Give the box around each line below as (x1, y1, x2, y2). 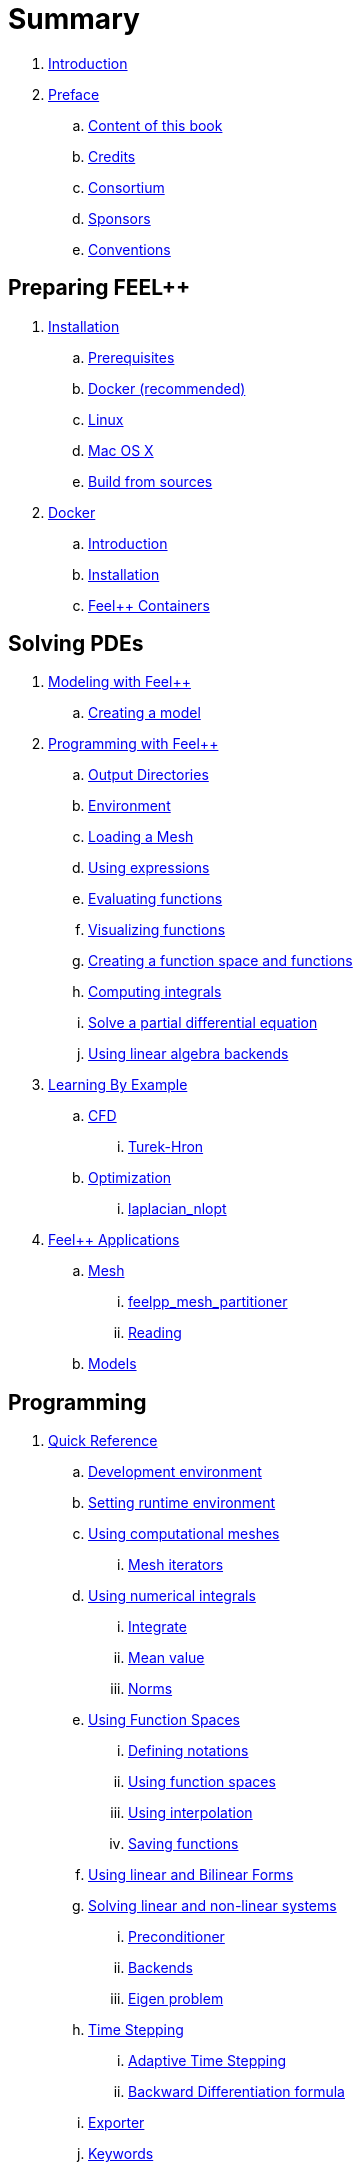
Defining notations (128, 1742, 249, 1760)
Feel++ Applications (48, 1231, 180, 1249)
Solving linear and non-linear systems (88, 1897, 337, 1915)
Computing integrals (88, 983, 222, 1001)
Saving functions (128, 1835, 239, 1853)
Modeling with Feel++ (48, 673, 191, 691)
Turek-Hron (128, 1138, 204, 1156)
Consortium (88, 178, 165, 196)
